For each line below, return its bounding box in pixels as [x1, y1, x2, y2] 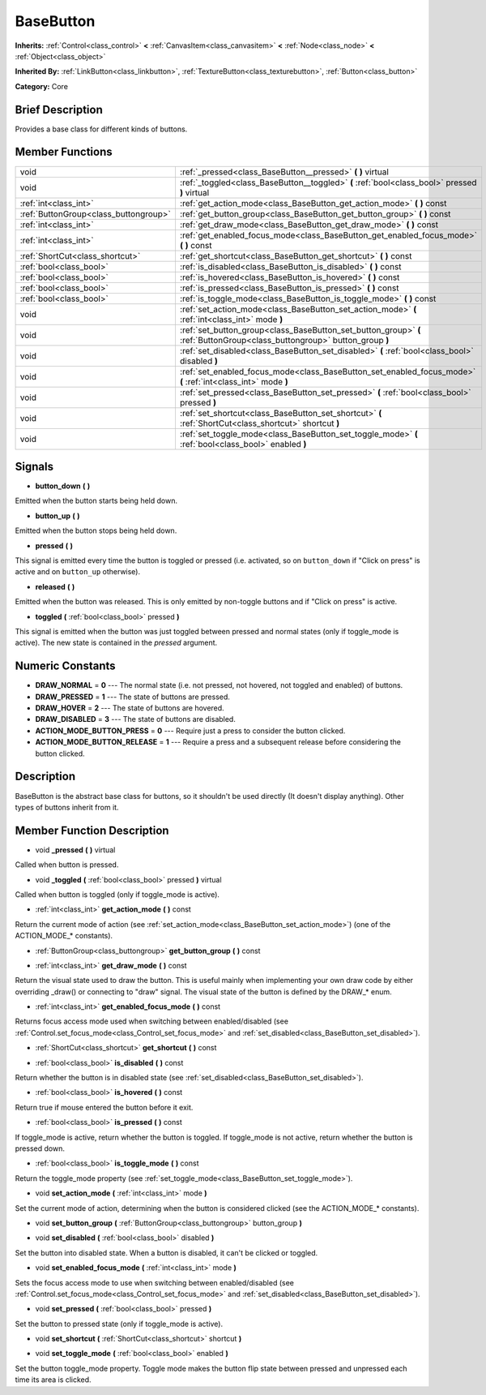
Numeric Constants [15, 659, 117, 673]
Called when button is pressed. [15, 860, 119, 869]
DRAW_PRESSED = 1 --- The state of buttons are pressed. [35, 692, 231, 702]
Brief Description [15, 102, 103, 117]
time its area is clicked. [15, 1375, 92, 1384]
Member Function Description [15, 823, 169, 837]
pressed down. [15, 1144, 65, 1153]
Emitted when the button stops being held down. [15, 526, 177, 535]
